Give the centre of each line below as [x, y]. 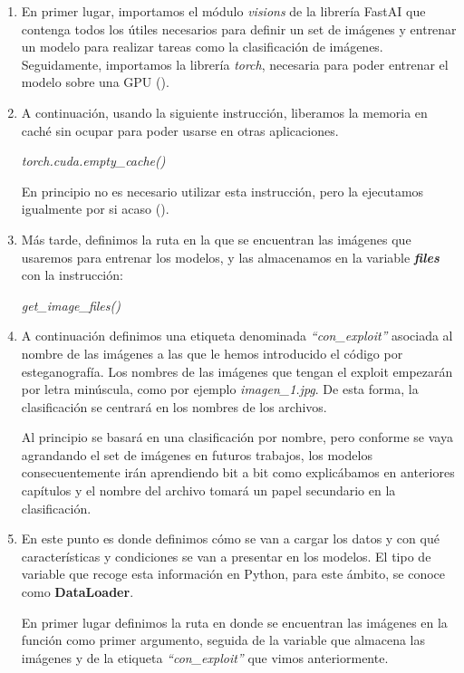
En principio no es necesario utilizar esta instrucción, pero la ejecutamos [222, 191]
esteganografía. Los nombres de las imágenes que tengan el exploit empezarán [237, 371]
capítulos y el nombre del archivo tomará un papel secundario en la [208, 490]
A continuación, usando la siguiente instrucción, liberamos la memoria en [224, 112]
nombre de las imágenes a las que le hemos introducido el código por [212, 353]
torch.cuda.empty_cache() [93, 161]
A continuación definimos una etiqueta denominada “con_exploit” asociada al [237, 336]
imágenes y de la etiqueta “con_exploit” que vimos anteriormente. [205, 657]
